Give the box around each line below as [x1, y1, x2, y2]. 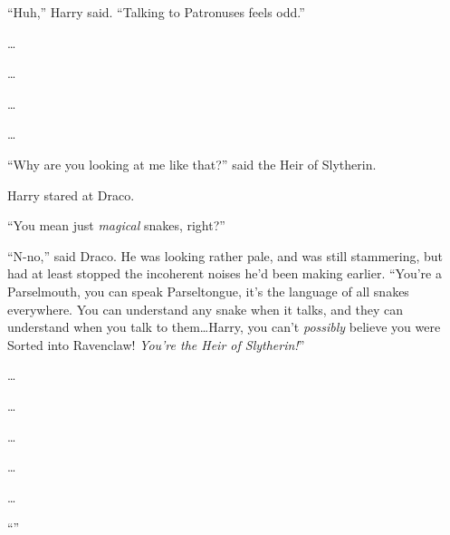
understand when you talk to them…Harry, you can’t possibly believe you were [7, 317, 441, 336]
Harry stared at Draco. [7, 185, 135, 204]
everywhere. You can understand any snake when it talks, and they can [7, 299, 404, 318]
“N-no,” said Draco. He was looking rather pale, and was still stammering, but [7, 246, 443, 265]
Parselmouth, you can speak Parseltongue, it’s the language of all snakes [7, 281, 409, 300]
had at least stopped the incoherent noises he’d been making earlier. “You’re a [7, 264, 442, 283]
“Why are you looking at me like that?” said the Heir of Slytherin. [7, 154, 377, 173]
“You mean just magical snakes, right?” [7, 216, 225, 235]
